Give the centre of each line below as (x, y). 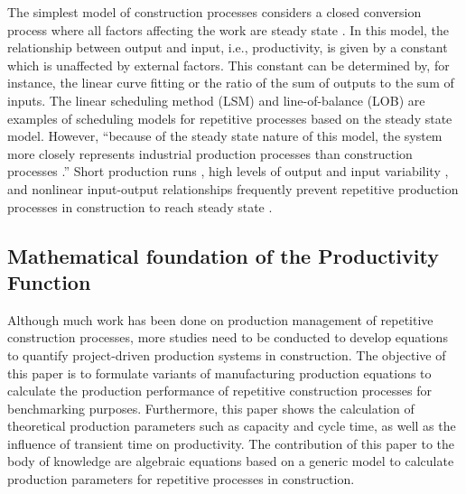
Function (49, 281)
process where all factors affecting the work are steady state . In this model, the (228, 29)
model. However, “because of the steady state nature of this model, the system (225, 136)
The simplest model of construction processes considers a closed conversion (214, 12)
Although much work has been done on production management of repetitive (220, 319)
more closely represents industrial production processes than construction (210, 153)
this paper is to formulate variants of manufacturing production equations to (219, 373)
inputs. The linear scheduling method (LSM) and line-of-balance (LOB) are (216, 100)
